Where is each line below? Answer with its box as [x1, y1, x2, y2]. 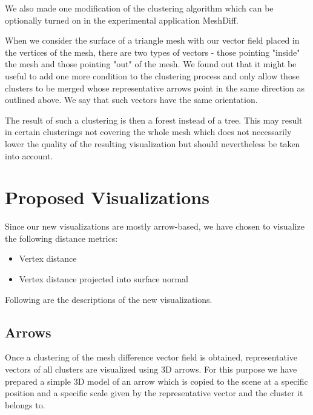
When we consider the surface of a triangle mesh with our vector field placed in [5, 34, 300, 47]
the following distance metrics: [5, 231, 118, 244]
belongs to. [5, 398, 45, 411]
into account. [5, 149, 53, 162]
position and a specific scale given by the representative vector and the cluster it [5, 387, 303, 399]
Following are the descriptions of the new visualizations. [5, 293, 213, 305]
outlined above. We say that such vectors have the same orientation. [5, 93, 258, 106]
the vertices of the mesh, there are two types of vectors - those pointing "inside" [5, 45, 300, 58]
